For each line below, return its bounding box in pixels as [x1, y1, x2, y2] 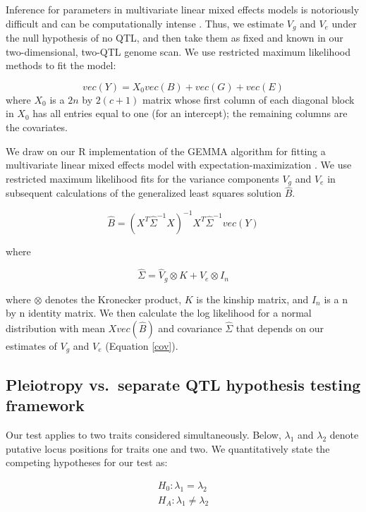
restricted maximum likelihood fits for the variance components [6, 171, 279, 185]
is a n [324, 291, 348, 306]
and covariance [158, 321, 222, 336]
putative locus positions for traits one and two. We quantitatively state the [6, 441, 330, 456]
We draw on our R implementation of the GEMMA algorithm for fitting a [6, 143, 326, 158]
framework [6, 394, 85, 416]
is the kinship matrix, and [196, 291, 309, 306]
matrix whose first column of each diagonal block [142, 92, 355, 106]
